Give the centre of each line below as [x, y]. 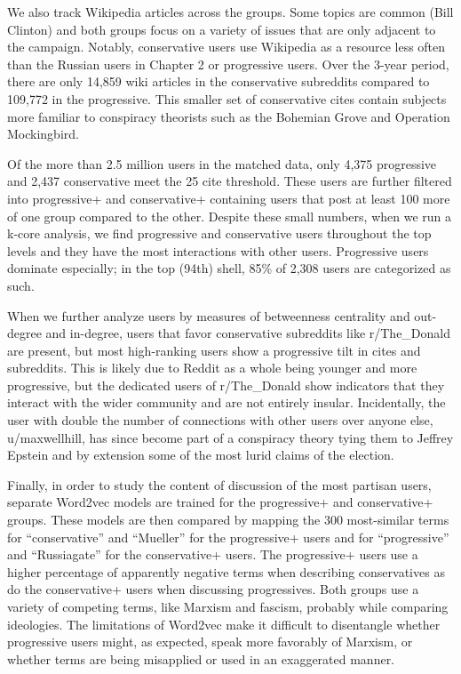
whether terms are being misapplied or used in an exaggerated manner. [201, 658]
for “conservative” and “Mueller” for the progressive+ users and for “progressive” [228, 537]
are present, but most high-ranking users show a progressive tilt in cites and [214, 350]
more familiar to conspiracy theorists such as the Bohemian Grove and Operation [229, 116]
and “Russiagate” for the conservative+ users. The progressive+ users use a [213, 554]
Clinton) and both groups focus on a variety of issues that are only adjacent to [222, 29]
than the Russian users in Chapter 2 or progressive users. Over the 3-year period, [228, 64]
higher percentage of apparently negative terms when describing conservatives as [226, 571]
